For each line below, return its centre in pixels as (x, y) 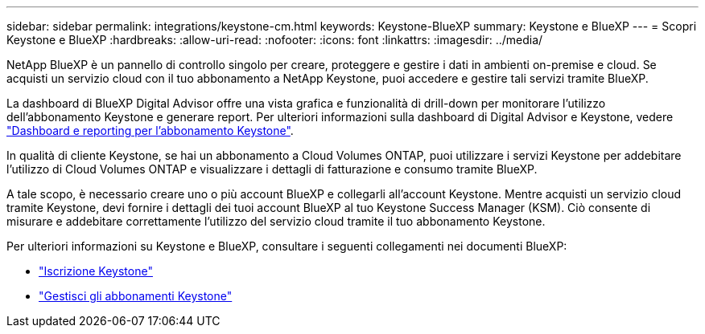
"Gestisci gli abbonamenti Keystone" (136, 296)
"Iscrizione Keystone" (96, 271)
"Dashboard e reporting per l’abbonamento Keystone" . (150, 130)
